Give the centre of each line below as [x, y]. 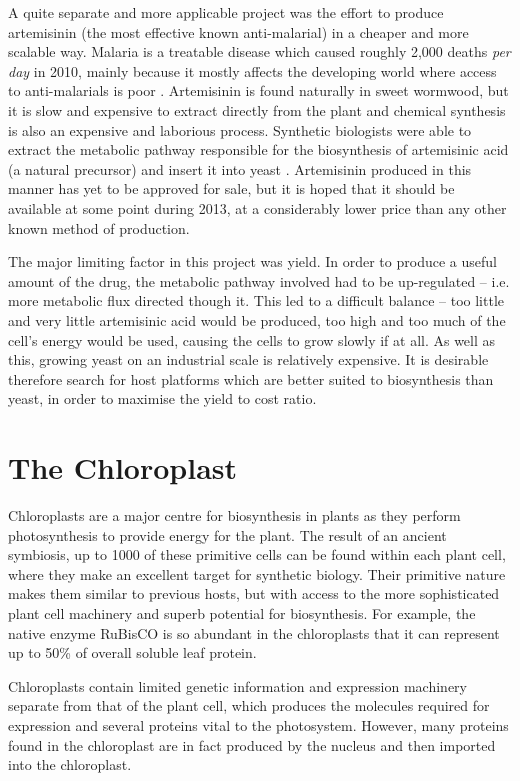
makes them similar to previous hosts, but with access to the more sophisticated [254, 593]
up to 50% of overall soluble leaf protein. [132, 652]
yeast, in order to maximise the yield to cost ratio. [162, 398]
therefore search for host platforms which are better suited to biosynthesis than [251, 378]
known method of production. [99, 227]
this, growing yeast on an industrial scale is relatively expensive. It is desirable [248, 359]
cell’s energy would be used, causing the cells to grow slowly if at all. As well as [252, 339]
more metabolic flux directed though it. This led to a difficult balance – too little [256, 300]
